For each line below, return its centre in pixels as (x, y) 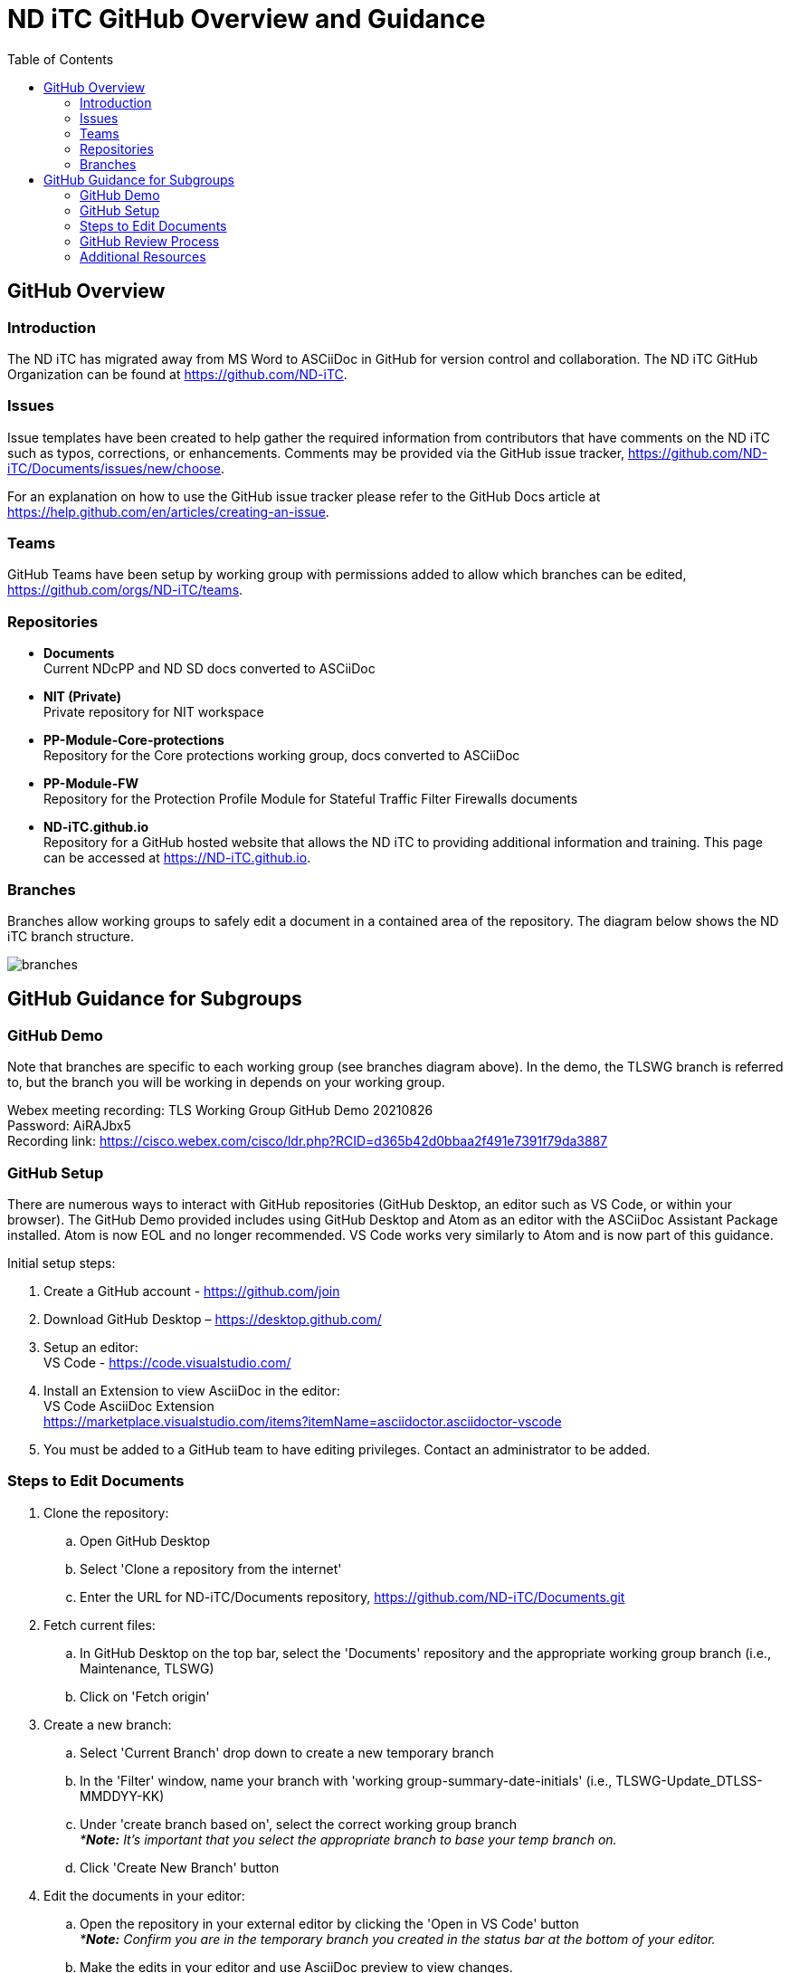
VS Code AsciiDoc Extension (129, 1406)
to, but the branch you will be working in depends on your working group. (226, 1082)
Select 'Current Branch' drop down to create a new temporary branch (287, 1752)
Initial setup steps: (62, 1263)
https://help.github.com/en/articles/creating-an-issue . (168, 511)
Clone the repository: (106, 1512)
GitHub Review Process (150, 241)
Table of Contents (61, 59)
